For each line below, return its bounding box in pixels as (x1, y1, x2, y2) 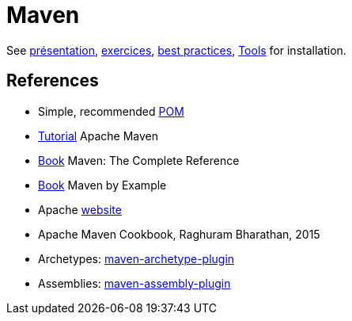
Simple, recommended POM (38, 104, 184, 118)
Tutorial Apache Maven (38, 128, 159, 143)
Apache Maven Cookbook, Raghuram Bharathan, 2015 (38, 227, 320, 241)
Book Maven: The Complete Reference (38, 153, 240, 167)
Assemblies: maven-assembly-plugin (38, 276, 231, 290)
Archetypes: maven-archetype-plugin (38, 251, 235, 266)
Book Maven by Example (38, 178, 167, 192)
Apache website (38, 202, 122, 216)
